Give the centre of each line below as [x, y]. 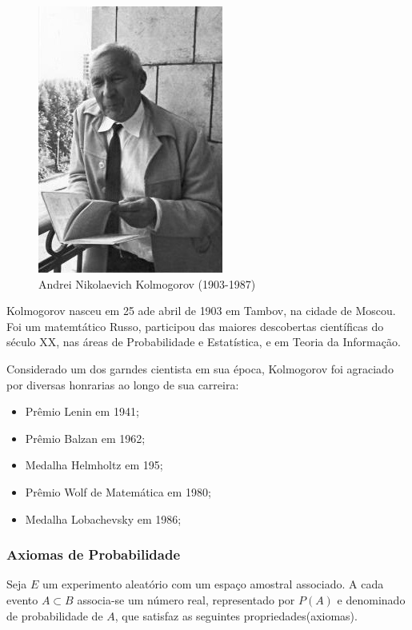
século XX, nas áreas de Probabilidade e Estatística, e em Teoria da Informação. [204, 342]
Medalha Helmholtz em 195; [94, 465]
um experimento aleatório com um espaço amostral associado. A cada [213, 584]
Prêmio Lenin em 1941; [82, 411]
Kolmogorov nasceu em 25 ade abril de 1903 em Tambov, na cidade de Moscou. [201, 311]
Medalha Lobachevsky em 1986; [103, 518]
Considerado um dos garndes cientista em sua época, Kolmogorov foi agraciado [200, 368]
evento [22, 599]
